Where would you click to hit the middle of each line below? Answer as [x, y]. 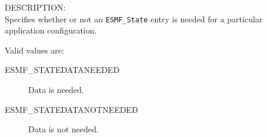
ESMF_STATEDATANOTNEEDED [71, 109]
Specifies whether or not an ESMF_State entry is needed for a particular [134, 19]
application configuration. [51, 30]
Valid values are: [34, 50]
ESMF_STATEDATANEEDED [62, 70]
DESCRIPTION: [35, 7]
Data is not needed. [64, 129]
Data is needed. [56, 90]
